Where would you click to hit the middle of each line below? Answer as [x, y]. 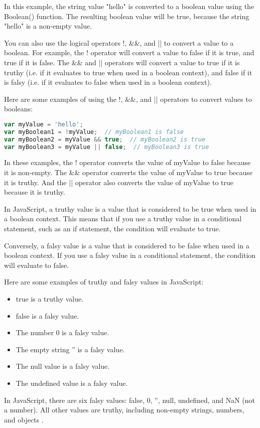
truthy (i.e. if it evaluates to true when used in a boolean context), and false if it [128, 72]
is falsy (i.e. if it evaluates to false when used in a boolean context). [108, 82]
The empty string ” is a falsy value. [70, 349]
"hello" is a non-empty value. [48, 26]
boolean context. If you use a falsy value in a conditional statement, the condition [130, 255]
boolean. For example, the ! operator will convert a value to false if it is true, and [129, 52]
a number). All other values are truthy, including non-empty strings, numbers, [124, 410]
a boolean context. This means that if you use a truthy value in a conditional [123, 219]
